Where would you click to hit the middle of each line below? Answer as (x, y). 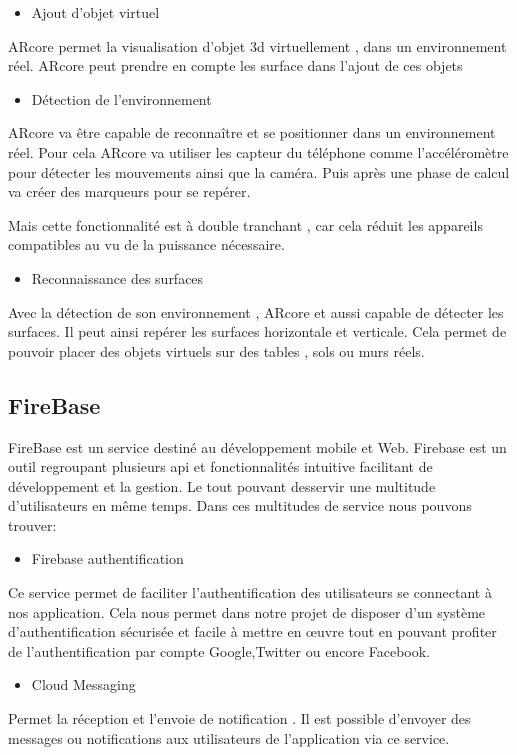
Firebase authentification (107, 558)
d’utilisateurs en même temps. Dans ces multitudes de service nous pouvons (240, 505)
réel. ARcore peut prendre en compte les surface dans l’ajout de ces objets (235, 65)
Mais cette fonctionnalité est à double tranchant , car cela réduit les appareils (245, 224)
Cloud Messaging (83, 684)
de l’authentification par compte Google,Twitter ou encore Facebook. (219, 650)
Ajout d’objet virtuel (95, 12)
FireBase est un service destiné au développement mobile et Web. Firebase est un (257, 446)
